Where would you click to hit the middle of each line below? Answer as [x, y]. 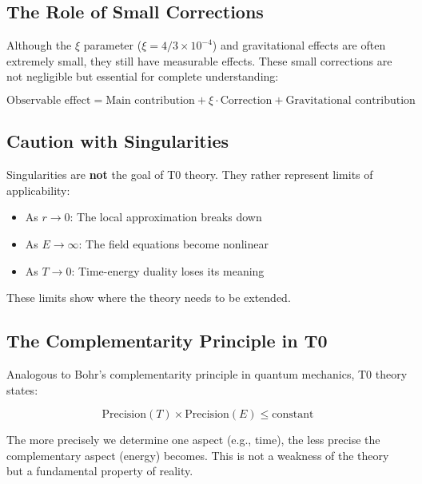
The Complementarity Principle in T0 [167, 341]
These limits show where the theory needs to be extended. [149, 298]
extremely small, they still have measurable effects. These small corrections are [199, 60]
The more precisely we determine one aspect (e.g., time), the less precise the [193, 440]
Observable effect [49, 100]
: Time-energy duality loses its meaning [168, 270]
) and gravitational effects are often [299, 45]
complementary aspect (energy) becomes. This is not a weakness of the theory [198, 455]
